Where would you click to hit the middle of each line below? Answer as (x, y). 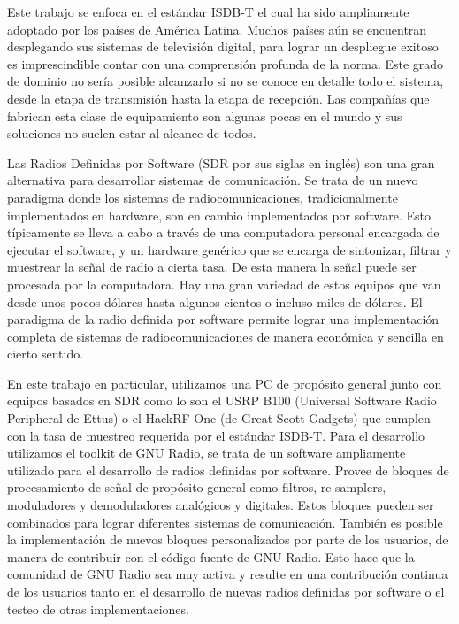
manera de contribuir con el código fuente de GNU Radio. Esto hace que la (211, 556)
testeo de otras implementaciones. (98, 609)
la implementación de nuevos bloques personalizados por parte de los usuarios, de (228, 539)
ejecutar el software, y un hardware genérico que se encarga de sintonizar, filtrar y (229, 249)
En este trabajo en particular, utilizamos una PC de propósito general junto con (225, 383)
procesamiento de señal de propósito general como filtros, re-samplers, (197, 487)
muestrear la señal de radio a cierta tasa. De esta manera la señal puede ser (212, 267)
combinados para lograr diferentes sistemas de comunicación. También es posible (225, 522)
